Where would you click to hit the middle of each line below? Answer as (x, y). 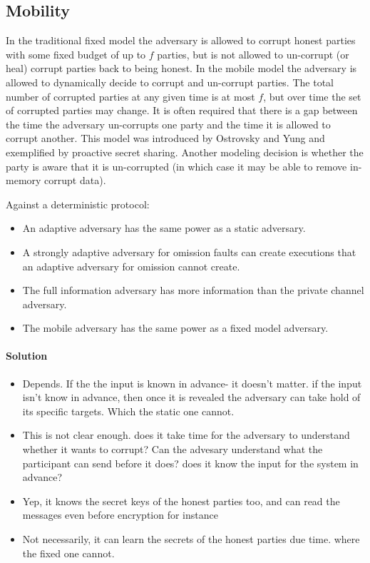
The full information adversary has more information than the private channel (193, 290)
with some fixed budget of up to (76, 54)
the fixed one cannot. (68, 553)
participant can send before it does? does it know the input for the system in (190, 463)
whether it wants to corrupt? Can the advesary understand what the (173, 449)
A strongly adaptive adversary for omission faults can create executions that (189, 252)
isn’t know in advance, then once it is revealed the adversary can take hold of (191, 397)
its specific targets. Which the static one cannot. (128, 411)
